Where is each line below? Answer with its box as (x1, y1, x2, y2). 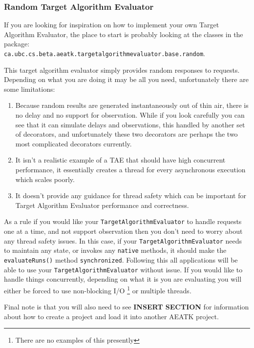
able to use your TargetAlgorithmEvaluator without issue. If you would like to (4, 264, 243, 274)
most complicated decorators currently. (15, 138, 132, 148)
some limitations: (4, 83, 55, 94)
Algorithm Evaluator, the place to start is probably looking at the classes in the (4, 29, 243, 39)
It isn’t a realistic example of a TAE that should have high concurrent (15, 155, 226, 165)
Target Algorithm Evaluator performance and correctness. (15, 200, 189, 210)
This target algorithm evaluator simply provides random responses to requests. (4, 64, 240, 75)
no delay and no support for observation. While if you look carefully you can (15, 110, 245, 120)
